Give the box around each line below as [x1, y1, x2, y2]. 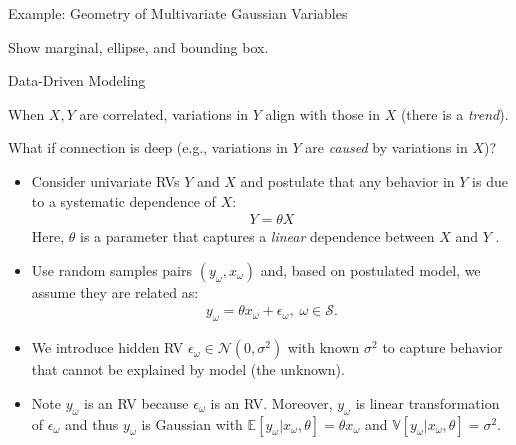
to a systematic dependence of [31, 190, 216, 211]
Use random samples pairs [31, 259, 192, 280]
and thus [64, 413, 119, 434]
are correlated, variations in [79, 103, 249, 124]
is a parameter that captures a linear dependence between [80, 226, 435, 247]
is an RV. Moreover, [210, 392, 333, 413]
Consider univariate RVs [31, 170, 180, 191]
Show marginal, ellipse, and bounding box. [8, 36, 269, 57]
